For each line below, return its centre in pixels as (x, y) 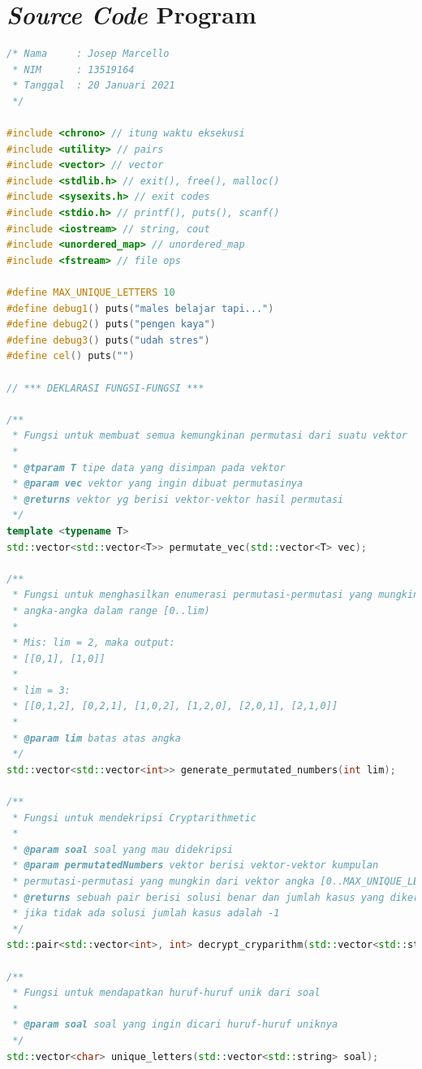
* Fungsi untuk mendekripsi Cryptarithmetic (134, 818)
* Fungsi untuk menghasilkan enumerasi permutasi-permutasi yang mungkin (216, 595)
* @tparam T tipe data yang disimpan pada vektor (149, 467)
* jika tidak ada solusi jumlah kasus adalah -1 (146, 913)
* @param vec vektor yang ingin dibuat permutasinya (158, 484)
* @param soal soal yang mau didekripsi (123, 849)
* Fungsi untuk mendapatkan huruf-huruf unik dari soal (166, 993)
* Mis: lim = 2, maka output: (94, 643)
